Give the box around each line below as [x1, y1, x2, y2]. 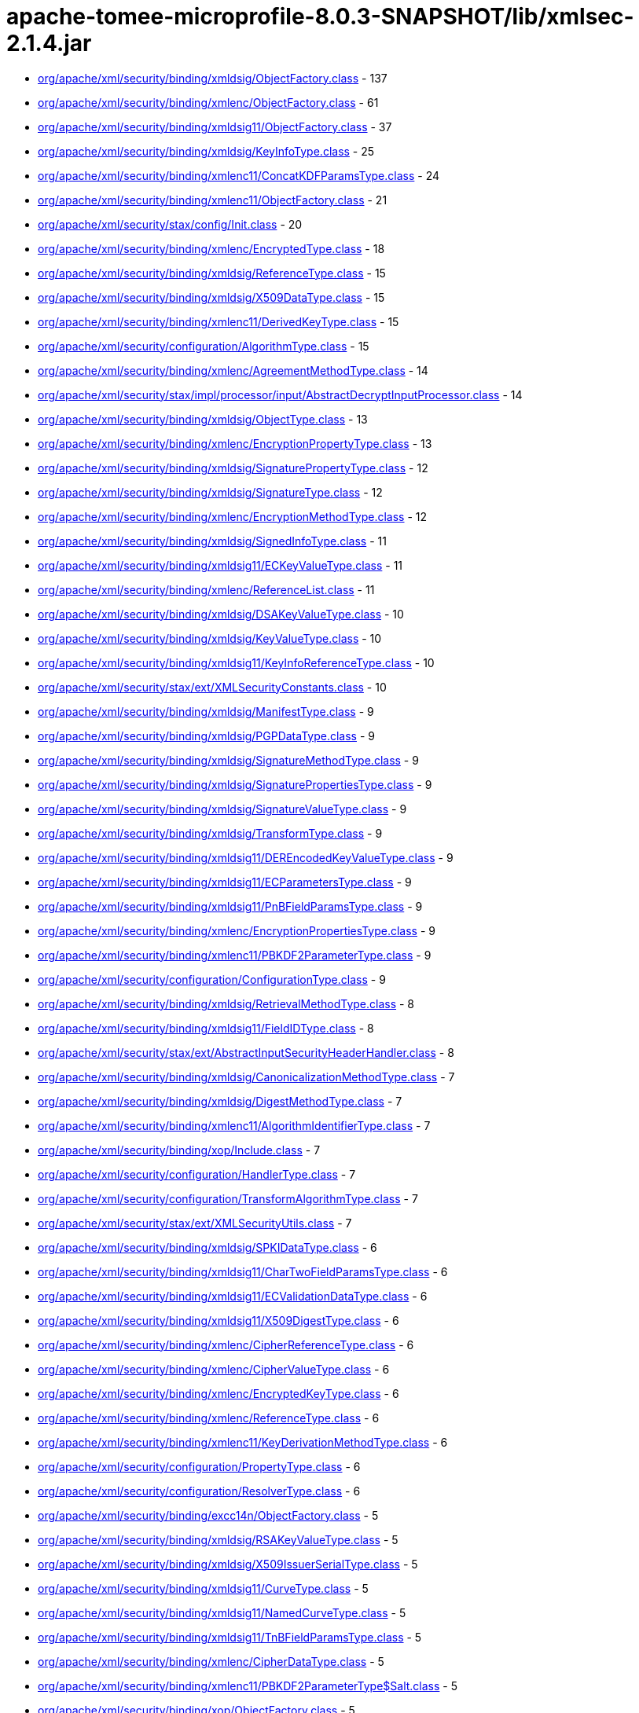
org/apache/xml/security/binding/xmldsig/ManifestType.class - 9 [38, 704, 374, 718]
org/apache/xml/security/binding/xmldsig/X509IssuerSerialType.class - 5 [38, 1557, 418, 1571]
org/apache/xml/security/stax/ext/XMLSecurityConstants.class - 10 [38, 680, 387, 694]
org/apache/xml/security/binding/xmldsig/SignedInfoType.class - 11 [38, 534, 387, 548]
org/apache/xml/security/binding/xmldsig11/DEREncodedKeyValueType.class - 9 [38, 850, 454, 864]
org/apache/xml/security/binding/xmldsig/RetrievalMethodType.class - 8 [38, 996, 415, 1011]
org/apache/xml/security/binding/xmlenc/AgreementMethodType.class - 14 [38, 363, 428, 377]
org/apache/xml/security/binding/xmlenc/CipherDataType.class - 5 [38, 1654, 384, 1668]
